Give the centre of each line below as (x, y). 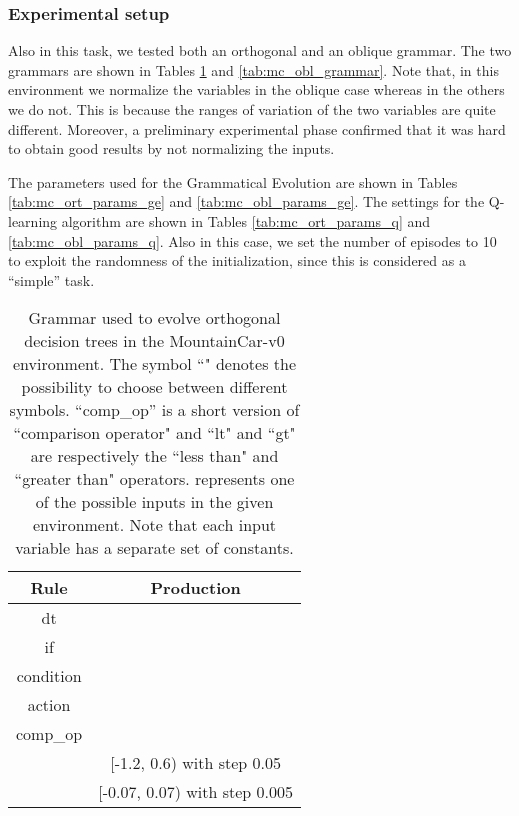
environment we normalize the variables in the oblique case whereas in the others (256, 89)
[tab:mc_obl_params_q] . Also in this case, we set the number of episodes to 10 (252, 240)
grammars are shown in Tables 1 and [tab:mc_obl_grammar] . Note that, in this (253, 69)
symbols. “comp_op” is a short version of (154, 410)
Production (195, 588)
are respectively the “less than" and (154, 456)
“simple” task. (51, 279)
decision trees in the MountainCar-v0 (154, 341)
